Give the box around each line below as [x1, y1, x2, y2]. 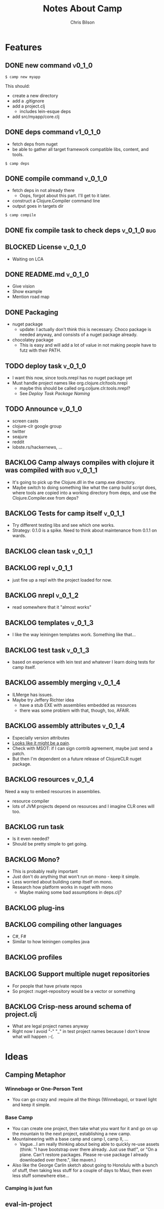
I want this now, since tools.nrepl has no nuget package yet [12, 375, 133, 381]
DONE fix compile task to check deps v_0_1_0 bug [5, 226, 156, 234]
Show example [12, 289, 43, 294]
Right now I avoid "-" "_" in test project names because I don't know [12, 1028, 150, 1034]
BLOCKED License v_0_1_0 [5, 243, 86, 252]
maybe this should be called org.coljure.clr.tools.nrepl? [19, 385, 131, 391]
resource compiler [12, 798, 50, 804]
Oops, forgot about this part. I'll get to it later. [19, 193, 111, 199]
